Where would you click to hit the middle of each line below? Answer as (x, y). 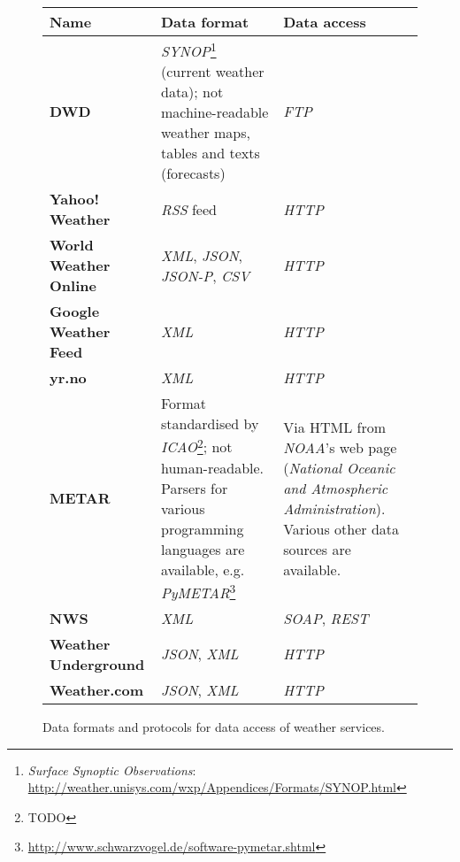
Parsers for (194, 488)
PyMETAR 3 (198, 591)
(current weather (212, 72)
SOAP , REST (326, 618)
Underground (97, 664)
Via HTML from (335, 427)
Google (75, 312)
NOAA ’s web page (340, 447)
